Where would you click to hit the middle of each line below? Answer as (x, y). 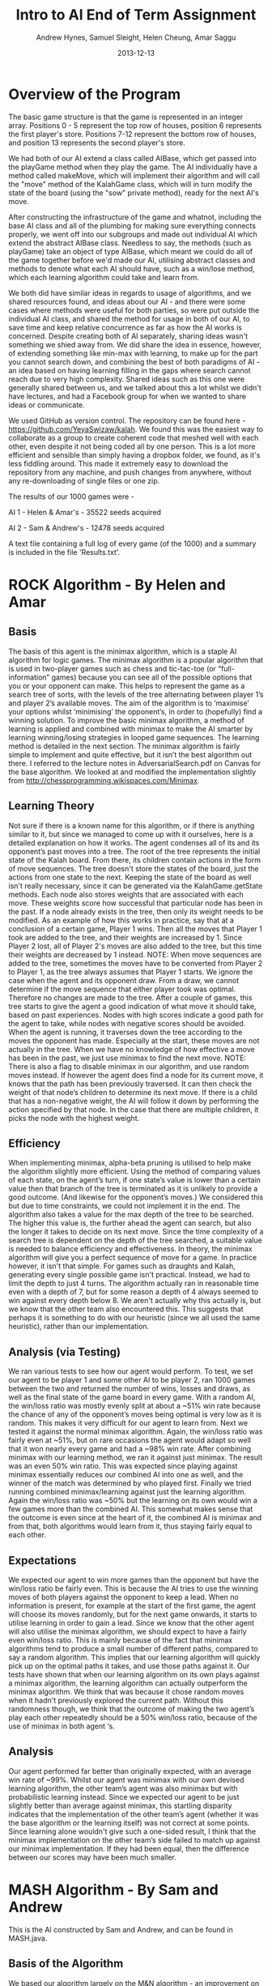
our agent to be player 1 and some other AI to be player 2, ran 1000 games (132, 1380)
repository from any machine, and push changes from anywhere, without (130, 472)
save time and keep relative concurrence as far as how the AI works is (125, 327)
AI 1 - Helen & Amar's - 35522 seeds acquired (85, 512)
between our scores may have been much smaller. (92, 1857)
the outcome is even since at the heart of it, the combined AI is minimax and (135, 1518)
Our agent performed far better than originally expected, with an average (130, 1771)
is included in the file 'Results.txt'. (64, 552)
